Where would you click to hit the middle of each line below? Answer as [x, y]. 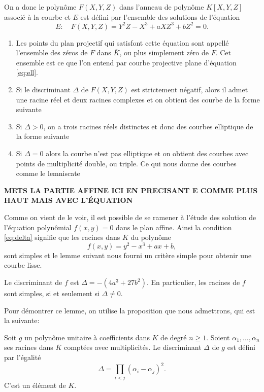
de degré [174, 337]
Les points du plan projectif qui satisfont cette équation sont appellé [122, 42]
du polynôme [151, 237]
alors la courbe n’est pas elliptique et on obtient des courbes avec [147, 153]
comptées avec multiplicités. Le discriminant [133, 347]
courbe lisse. [23, 265]
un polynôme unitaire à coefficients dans [87, 337]
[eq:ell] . [27, 72]
